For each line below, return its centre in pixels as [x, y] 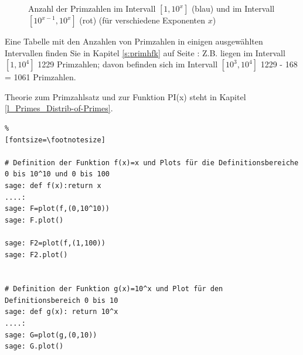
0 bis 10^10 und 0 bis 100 [57, 174]
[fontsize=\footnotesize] [55, 140]
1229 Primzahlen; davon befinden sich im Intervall [128, 64]
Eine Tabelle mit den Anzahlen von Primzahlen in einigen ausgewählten [134, 41]
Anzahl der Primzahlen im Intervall [92, 8]
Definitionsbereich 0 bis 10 [62, 300]
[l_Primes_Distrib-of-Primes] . [59, 108]
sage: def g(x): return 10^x [62, 312]
